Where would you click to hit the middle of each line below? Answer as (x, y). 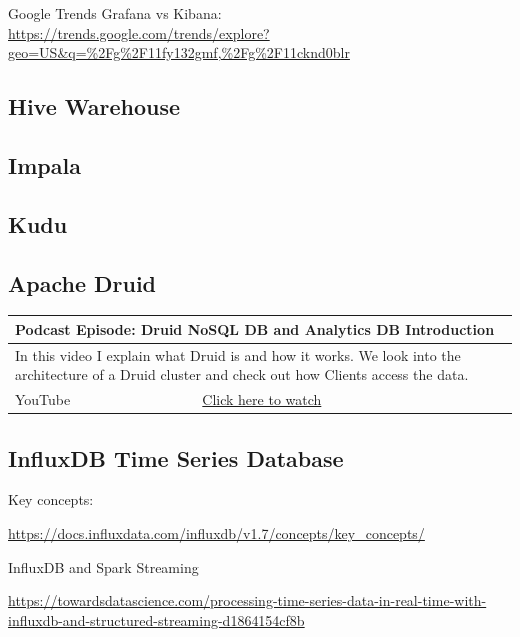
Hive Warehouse (94, 106)
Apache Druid (82, 282)
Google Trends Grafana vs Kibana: (115, 13)
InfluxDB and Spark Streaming (103, 566)
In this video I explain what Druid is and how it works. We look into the (238, 354)
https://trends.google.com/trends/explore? (139, 32)
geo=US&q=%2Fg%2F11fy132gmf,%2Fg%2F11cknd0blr (179, 52)
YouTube (43, 399)
